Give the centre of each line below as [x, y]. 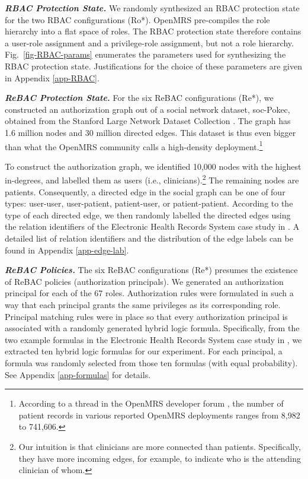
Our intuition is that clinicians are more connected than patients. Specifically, [160, 446]
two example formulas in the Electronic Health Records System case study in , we [153, 339]
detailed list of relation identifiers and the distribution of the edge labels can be [149, 238]
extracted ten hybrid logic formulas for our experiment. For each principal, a [144, 351]
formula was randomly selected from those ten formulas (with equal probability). [151, 362]
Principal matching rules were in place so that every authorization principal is [146, 316]
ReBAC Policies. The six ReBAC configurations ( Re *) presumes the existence [151, 270]
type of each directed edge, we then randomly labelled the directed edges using [148, 215]
